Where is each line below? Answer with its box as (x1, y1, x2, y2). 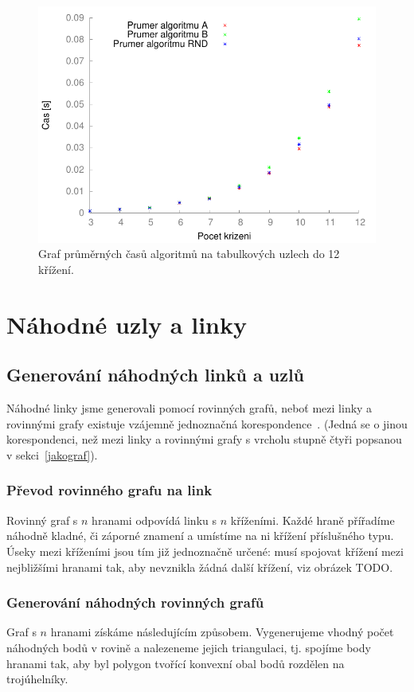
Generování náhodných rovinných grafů (6, 592, 264, 612)
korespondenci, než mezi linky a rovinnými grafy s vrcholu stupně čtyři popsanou (6, 431, 402, 448)
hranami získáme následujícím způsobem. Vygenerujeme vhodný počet (50, 624, 394, 640)
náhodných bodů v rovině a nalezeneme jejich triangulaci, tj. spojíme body (6, 639, 371, 655)
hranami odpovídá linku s (92, 511, 217, 528)
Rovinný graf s (6, 511, 78, 528)
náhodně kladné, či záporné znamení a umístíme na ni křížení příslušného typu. (6, 527, 394, 544)
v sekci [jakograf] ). (6, 446, 98, 463)
